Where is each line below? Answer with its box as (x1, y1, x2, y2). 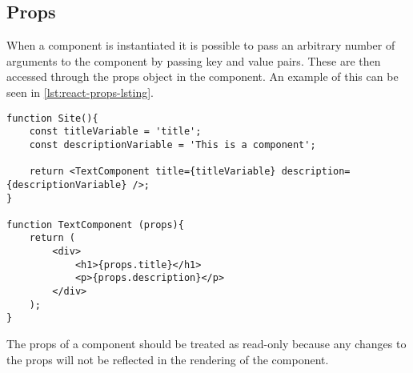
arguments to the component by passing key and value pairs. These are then (6, 52, 381, 69)
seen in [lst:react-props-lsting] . (6, 83, 154, 100)
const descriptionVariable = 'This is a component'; (29, 138, 316, 150)
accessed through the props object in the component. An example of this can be (6, 68, 399, 85)
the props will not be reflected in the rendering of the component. (6, 351, 329, 367)
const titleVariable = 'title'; (29, 126, 202, 138)
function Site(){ (6, 112, 98, 124)
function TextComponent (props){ (6, 219, 184, 231)
